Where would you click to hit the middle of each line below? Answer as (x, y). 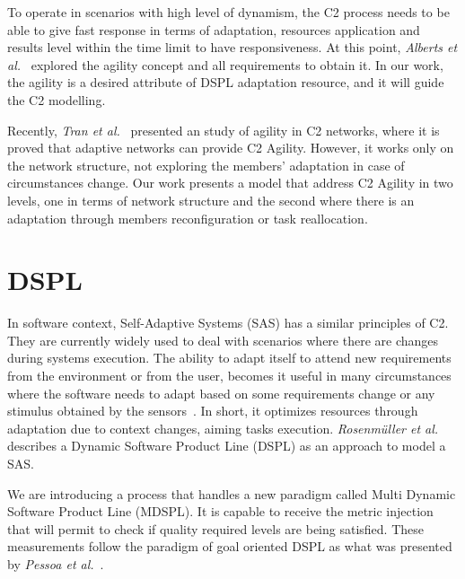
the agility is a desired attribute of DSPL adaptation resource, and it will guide (226, 82)
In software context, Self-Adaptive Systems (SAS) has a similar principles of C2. (228, 323)
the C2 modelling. (57, 99)
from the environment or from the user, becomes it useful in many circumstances (229, 376)
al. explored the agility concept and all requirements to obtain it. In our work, (225, 64)
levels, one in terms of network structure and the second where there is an (211, 200)
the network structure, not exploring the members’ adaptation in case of (206, 165)
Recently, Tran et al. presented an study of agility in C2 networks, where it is (224, 130)
